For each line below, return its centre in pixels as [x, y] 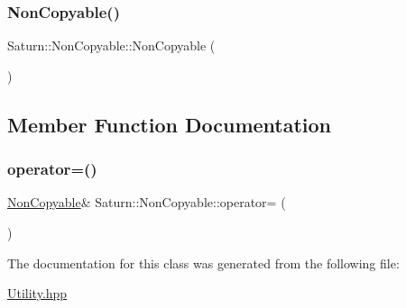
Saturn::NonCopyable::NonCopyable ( [111, 45]
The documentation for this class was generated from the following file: [203, 263]
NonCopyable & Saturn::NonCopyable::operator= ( [147, 202]
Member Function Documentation [170, 124]
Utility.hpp [37, 293]
